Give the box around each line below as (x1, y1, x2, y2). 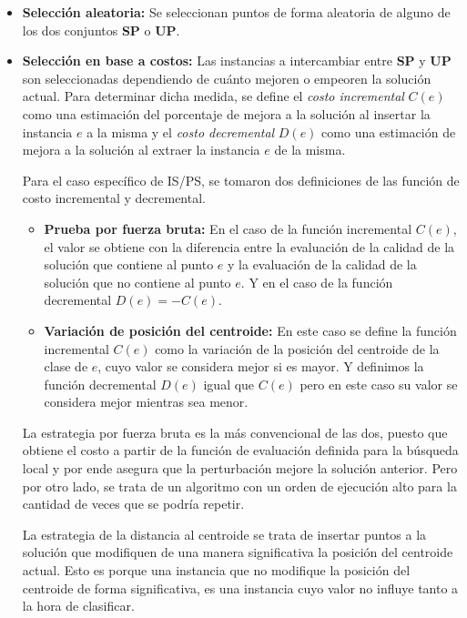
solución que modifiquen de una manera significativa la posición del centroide (22, 542, 453, 562)
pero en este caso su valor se (299, 374, 458, 393)
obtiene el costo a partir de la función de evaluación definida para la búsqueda (22, 441, 459, 460)
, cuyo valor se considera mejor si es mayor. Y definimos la (97, 357, 424, 376)
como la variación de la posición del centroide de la (155, 339, 440, 358)
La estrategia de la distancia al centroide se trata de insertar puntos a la (22, 524, 427, 543)
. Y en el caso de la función (240, 272, 393, 291)
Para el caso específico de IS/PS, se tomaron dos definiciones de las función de (22, 170, 460, 189)
